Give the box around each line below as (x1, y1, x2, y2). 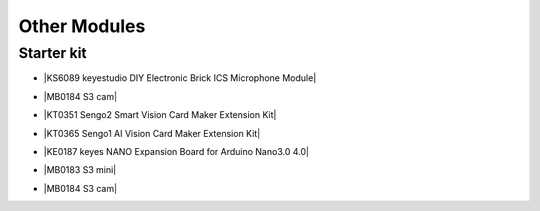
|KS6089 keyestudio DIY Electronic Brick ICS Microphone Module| (43, 72, 317, 84)
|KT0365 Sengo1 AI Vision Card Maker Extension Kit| (43, 127, 261, 139)
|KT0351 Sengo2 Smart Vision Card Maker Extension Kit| (43, 109, 277, 121)
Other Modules (18, 15, 146, 37)
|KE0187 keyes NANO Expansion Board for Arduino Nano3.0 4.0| (43, 145, 310, 157)
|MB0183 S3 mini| (43, 164, 117, 176)
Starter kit (18, 44, 87, 62)
